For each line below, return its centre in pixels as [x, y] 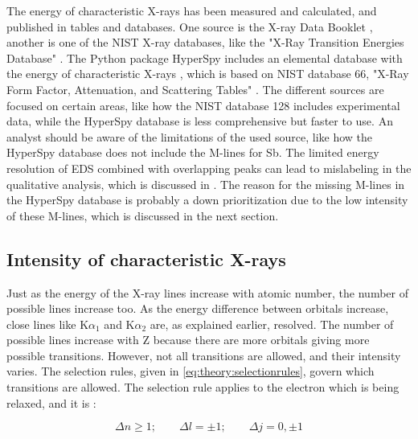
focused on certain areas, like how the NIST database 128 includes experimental [203, 105]
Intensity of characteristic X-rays [146, 258]
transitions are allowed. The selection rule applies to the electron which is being [203, 387]
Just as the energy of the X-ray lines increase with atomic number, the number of [207, 292]
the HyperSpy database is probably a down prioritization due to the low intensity [207, 200]
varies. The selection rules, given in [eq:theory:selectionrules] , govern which [191, 371]
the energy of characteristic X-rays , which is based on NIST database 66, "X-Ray [208, 74]
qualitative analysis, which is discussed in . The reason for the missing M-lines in [206, 184]
